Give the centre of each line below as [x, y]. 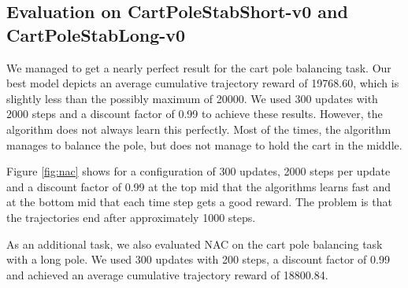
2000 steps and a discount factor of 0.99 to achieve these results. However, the [195, 114]
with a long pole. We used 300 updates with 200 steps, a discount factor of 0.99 [198, 259]
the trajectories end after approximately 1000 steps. [131, 217]
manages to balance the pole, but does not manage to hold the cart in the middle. [204, 144]
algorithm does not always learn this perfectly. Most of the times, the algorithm [199, 129]
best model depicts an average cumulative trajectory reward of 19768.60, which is [203, 83]
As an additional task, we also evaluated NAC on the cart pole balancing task [195, 244]
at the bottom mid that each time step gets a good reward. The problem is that [199, 202]
